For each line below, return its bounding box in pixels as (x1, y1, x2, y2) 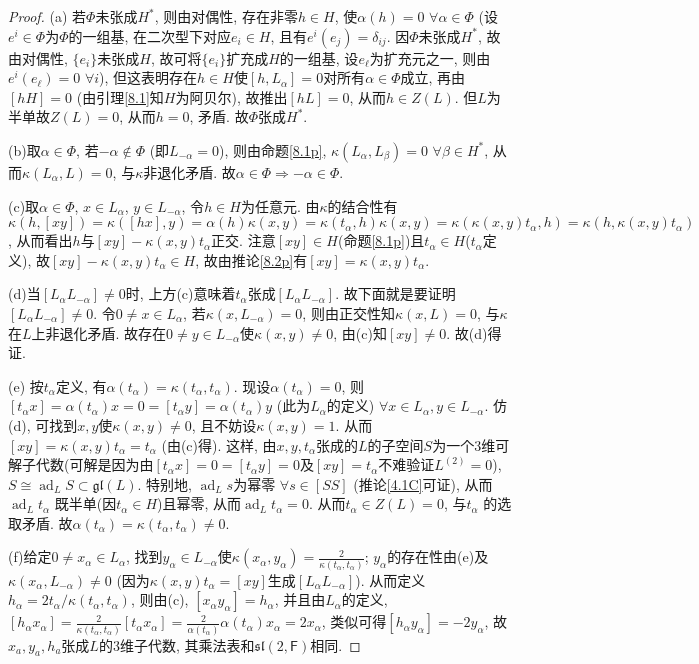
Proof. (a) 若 (8, 6, 87, 26)
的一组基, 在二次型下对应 (68, 25, 232, 46)
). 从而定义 (355, 569, 426, 590)
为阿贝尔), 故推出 (175, 86, 288, 107)
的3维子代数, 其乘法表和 (98, 634, 255, 655)
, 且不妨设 (191, 414, 257, 435)
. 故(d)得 (446, 322, 502, 343)
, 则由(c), (130, 589, 189, 610)
